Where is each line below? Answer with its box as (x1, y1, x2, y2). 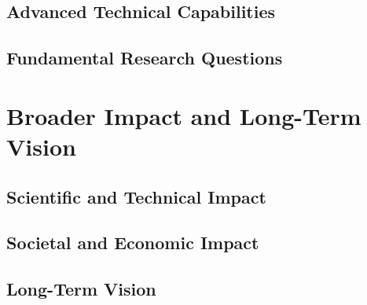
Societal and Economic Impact (6, 230, 259, 255)
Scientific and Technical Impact (6, 184, 266, 208)
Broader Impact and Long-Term (6, 99, 361, 131)
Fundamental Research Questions (6, 46, 283, 70)
